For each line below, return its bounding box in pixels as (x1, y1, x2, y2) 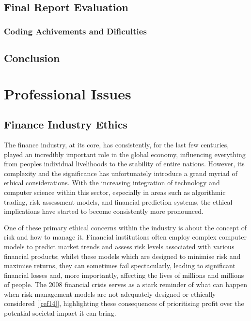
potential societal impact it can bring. (4, 308, 116, 318)
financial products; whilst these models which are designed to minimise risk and (4, 251, 241, 261)
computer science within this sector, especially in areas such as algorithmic (4, 187, 226, 197)
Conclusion (4, 50, 60, 65)
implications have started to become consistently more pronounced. (4, 206, 204, 216)
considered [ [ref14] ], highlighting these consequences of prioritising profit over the (4, 298, 244, 308)
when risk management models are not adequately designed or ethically (4, 289, 216, 299)
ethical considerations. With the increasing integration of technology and (4, 177, 220, 188)
